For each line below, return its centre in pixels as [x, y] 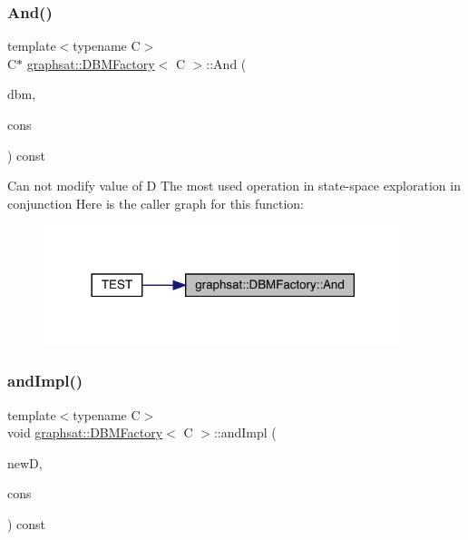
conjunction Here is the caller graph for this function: [156, 203]
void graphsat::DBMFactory [85, 432]
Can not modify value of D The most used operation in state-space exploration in [234, 186]
